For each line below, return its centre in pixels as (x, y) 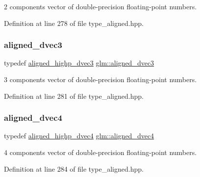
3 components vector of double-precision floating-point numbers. (100, 79)
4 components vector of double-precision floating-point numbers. (100, 152)
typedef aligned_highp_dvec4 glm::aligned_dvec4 (79, 136)
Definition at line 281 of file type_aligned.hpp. (74, 96)
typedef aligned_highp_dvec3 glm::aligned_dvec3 (79, 63)
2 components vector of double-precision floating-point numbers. (100, 6)
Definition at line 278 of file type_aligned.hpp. (74, 23)
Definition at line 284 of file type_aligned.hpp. (74, 168)
